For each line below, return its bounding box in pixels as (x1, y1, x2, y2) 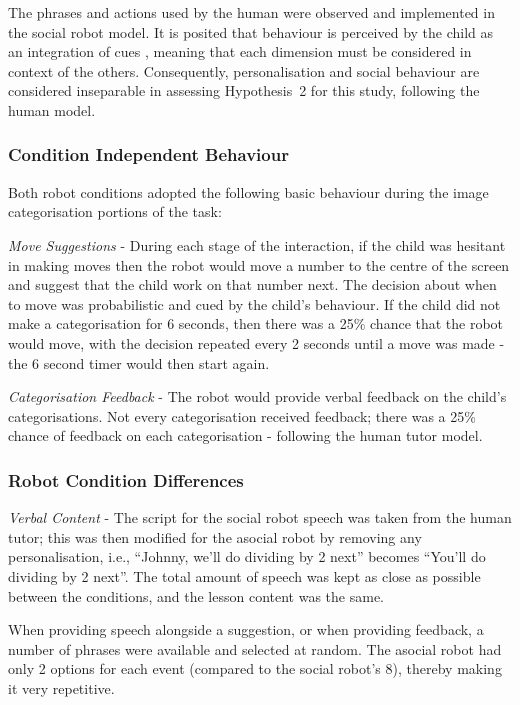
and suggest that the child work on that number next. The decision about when (8, 274, 497, 295)
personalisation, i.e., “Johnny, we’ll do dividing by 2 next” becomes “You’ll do (8, 546, 486, 567)
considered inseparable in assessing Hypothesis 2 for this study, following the (8, 80, 480, 101)
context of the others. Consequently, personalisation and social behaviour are (8, 60, 480, 81)
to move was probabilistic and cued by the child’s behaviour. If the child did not (8, 293, 501, 314)
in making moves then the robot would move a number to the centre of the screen (8, 254, 510, 275)
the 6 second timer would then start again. (8, 352, 270, 373)
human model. (8, 99, 96, 120)
